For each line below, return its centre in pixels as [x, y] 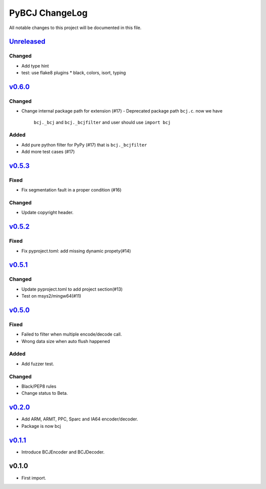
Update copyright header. [48, 213]
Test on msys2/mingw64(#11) [51, 296]
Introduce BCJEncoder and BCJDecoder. [63, 452]
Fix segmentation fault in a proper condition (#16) [71, 190]
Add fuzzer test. [38, 364]
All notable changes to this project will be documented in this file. [75, 28]
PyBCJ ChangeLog [49, 13]
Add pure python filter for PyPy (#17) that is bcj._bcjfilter [84, 145]
